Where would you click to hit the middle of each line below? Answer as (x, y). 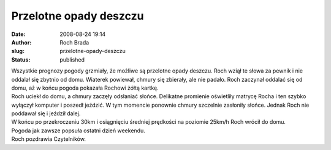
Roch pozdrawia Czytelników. (48, 139)
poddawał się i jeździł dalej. (46, 113)
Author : (21, 42)
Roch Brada (74, 42)
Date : (18, 34)
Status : (21, 59)
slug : (18, 51)
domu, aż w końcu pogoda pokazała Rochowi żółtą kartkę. (85, 88)
